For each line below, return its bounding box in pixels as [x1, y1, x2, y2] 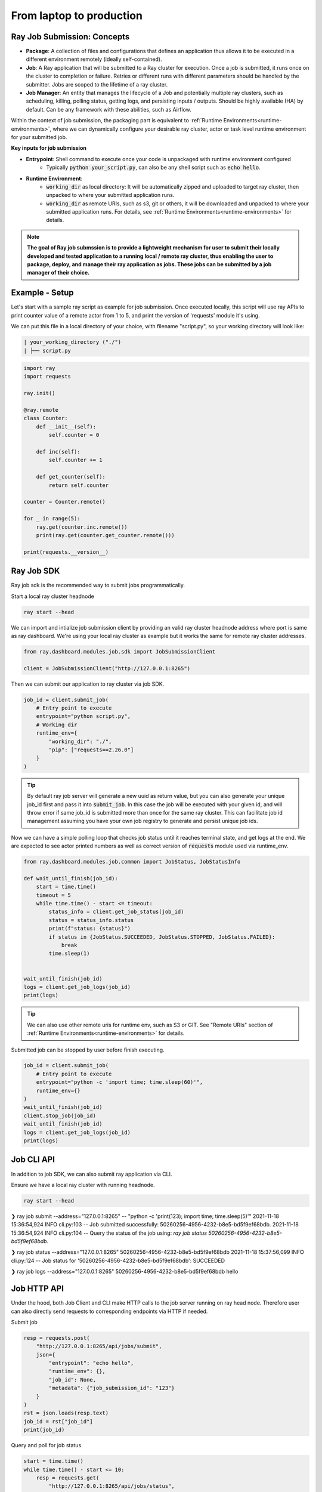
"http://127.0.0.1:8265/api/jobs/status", [48, 1483, 175, 1490]
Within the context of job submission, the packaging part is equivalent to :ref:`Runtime [11, 117, 222, 124]
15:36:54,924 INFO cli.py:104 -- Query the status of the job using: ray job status [11, 1229, 208, 1237]
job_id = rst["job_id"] [23, 1418, 94, 1425]
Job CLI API [11, 1155, 55, 1165]
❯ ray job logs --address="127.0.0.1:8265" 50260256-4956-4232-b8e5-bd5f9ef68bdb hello [11, 1268, 239, 1275]
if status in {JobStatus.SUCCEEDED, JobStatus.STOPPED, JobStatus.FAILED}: [48, 933, 275, 940]
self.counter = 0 [48, 431, 100, 439]
